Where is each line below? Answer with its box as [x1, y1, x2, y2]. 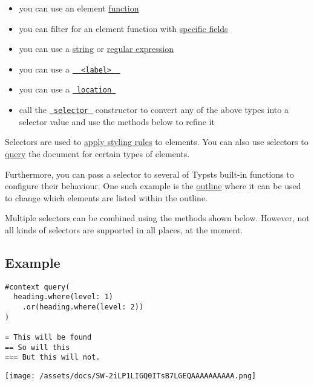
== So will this [5, 343, 70, 352]
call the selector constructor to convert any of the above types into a [19, 103, 289, 116]
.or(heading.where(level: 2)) [22, 303, 144, 312]
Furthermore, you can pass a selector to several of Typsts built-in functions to [5, 167, 294, 180]
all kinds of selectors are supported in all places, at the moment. [5, 223, 243, 236]
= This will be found [5, 332, 92, 341]
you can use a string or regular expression [19, 42, 174, 55]
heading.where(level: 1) [13, 293, 113, 302]
